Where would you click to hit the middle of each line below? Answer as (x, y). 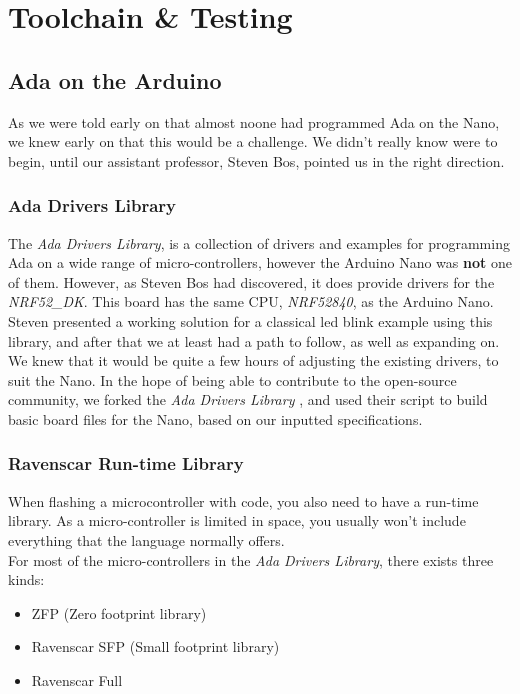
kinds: (26, 579)
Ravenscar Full (77, 679)
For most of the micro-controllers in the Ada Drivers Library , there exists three (251, 559)
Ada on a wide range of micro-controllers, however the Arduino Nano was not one (260, 262)
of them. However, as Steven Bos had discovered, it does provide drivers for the (251, 281)
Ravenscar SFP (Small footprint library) (155, 646)
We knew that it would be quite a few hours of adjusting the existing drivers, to (253, 360)
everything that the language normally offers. (146, 539)
